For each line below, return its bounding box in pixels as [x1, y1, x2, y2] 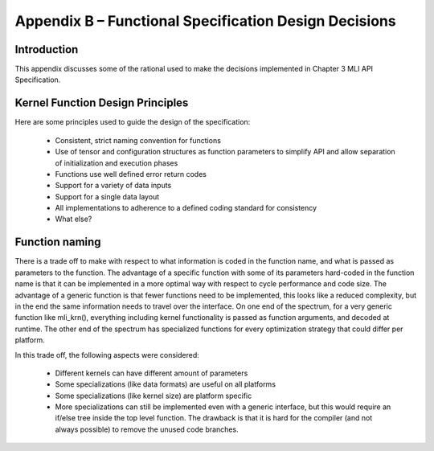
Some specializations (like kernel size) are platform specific [55, 391, 252, 400]
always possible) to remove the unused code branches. [55, 424, 239, 434]
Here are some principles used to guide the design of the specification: [14, 117, 251, 127]
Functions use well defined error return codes [55, 169, 207, 178]
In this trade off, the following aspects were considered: [14, 350, 200, 359]
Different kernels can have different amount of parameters [55, 368, 248, 378]
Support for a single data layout [55, 191, 160, 201]
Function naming [14, 236, 101, 249]
